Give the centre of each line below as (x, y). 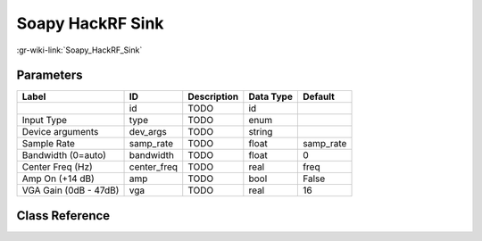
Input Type (44, 120)
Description (213, 96)
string (261, 132)
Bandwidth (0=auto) (64, 155)
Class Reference (63, 216)
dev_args (148, 132)
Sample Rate (49, 144)
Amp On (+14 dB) (58, 179)
